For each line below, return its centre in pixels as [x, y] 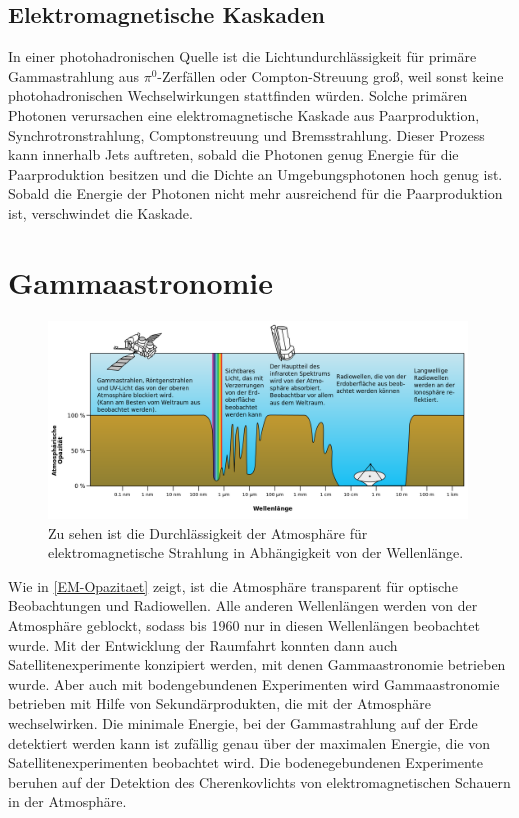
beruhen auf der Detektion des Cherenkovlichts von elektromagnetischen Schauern [259, 781]
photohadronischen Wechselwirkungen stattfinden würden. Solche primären [238, 95]
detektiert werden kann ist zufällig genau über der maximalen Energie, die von [249, 742]
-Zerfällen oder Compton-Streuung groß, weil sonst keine [330, 75]
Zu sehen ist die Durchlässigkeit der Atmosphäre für [208, 532]
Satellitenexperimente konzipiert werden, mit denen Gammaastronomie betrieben [257, 664]
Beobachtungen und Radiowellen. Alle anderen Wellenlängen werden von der [243, 605]
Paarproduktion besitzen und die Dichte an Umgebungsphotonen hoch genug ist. [255, 173]
